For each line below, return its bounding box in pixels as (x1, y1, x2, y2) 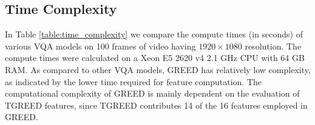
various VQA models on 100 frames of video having (5, 39, 196, 52)
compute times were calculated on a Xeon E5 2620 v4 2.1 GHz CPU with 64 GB (5, 51, 305, 64)
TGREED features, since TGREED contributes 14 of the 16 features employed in (5, 98, 308, 111)
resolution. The (245, 39, 302, 52)
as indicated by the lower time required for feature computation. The (5, 75, 262, 88)
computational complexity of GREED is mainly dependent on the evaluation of (5, 87, 300, 100)
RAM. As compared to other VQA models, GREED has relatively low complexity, (5, 63, 311, 75)
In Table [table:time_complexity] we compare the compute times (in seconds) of (5, 28, 303, 40)
